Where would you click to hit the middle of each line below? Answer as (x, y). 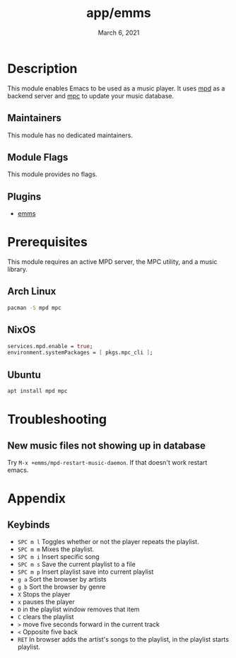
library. (18, 270)
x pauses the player (46, 602)
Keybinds (29, 525)
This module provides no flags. (52, 174)
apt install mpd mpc (38, 391)
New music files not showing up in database (107, 445)
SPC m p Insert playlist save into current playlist (85, 572)
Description (42, 68)
